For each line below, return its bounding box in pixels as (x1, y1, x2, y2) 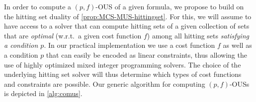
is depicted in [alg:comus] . (4, 88, 83, 99)
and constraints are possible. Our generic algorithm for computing (4, 78, 205, 89)
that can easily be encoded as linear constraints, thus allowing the (46, 49, 247, 60)
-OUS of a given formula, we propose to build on (95, 1, 244, 11)
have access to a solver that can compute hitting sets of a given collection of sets (4, 21, 250, 31)
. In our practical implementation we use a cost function (44, 40, 215, 50)
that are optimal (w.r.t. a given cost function (4, 30, 142, 40)
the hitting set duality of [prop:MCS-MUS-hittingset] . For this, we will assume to (4, 11, 252, 21)
